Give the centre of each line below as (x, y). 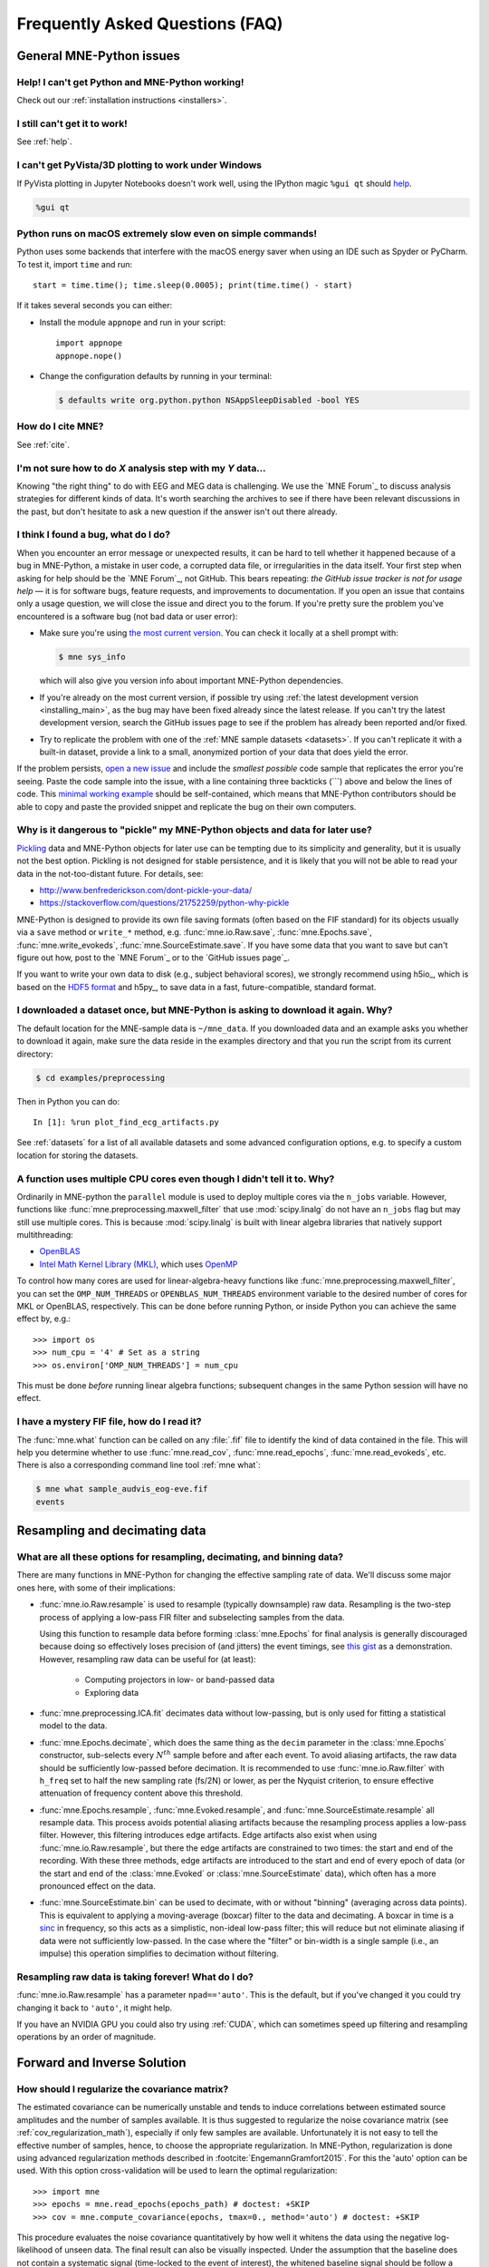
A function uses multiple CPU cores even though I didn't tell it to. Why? (176, 1179)
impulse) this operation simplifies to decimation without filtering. (159, 1953)
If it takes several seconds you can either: (95, 306)
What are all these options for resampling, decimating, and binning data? (180, 1557)
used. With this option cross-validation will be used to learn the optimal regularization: (177, 2171)
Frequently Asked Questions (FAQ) (150, 24)
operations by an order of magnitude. (86, 2037)
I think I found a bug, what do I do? (94, 535)
